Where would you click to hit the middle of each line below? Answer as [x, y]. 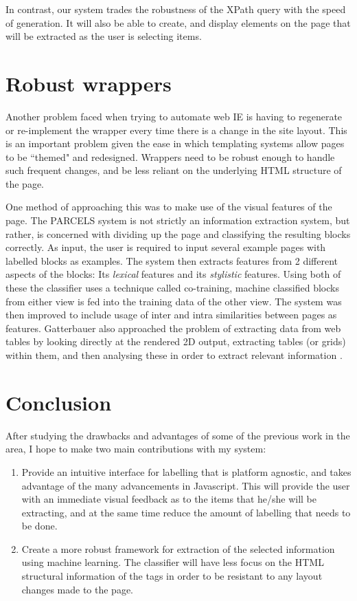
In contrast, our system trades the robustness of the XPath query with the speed [176, 9]
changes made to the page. [78, 589]
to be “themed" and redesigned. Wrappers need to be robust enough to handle [170, 156]
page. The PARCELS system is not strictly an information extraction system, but [178, 220]
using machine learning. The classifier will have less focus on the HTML [173, 562]
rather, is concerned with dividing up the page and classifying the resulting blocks [178, 233]
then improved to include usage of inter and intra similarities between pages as [171, 315]
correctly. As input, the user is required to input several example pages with [166, 247]
